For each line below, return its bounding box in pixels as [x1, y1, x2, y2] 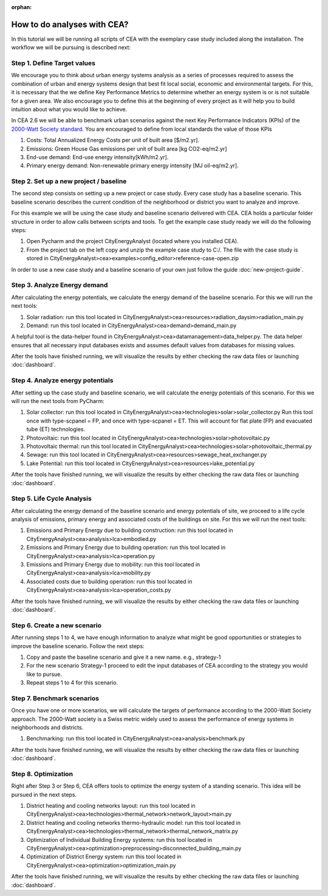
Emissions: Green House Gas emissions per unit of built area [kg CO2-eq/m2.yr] [26, 145, 227, 152]
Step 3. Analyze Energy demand [11, 281, 108, 289]
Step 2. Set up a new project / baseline [11, 177, 127, 185]
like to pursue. [26, 670, 63, 678]
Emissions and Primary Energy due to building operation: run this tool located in [26, 544, 226, 551]
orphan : [11, 4, 32, 10]
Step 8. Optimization [11, 770, 73, 778]
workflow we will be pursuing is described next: [11, 44, 131, 51]
